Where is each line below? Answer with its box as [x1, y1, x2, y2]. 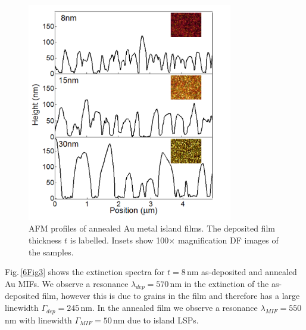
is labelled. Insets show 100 [70, 233, 169, 246]
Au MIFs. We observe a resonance [5, 277, 129, 289]
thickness [29, 233, 62, 246]
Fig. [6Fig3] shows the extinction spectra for [5, 266, 165, 278]
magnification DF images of [177, 233, 279, 246]
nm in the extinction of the [170, 277, 269, 289]
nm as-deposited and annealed [187, 266, 297, 278]
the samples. [29, 245, 74, 258]
